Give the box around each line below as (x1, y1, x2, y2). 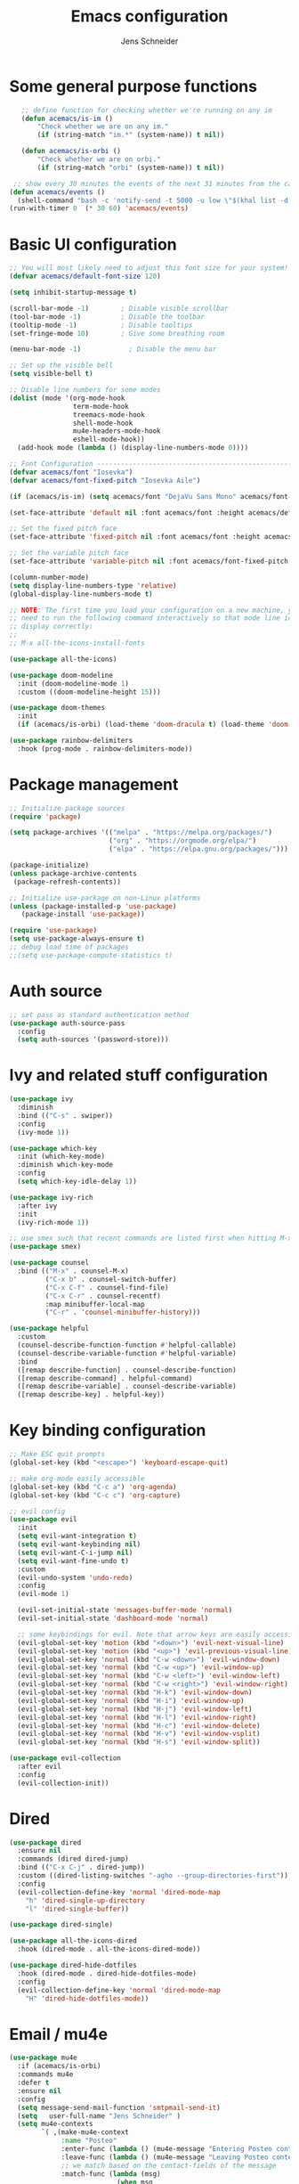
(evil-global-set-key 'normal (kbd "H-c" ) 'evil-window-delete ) (17, 1721, 261, 1730)
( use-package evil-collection (9, 1754, 122, 1763)
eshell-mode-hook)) (72, 435, 145, 444)
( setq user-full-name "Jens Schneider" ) (17, 2111, 181, 2121)
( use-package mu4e (9, 2053, 77, 2063)
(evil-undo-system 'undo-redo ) (17, 1573, 133, 1582)
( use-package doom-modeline (9, 671, 114, 680)
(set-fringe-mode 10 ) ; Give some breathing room (9, 329, 225, 338)
